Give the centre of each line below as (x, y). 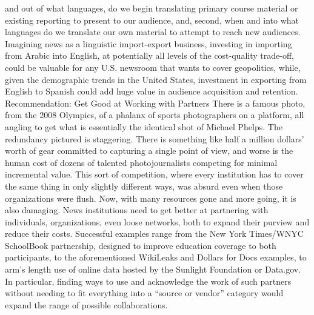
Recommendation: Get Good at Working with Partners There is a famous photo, (155, 103)
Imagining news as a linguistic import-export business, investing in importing (149, 43)
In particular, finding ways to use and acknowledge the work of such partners (148, 281)
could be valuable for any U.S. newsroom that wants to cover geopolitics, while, (153, 67)
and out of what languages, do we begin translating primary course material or (152, 8)
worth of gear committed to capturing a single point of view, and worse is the (149, 151)
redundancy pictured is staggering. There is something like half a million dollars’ (155, 138)
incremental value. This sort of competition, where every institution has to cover (154, 174)
